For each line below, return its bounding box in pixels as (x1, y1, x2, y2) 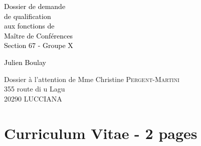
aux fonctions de (4, 20, 55, 31)
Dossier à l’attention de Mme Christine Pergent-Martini (4, 73, 179, 84)
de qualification (4, 10, 51, 21)
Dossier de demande (4, 1, 66, 11)
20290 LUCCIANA (4, 93, 62, 103)
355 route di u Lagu (4, 83, 65, 94)
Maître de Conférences (4, 30, 73, 40)
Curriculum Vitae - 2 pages (4, 122, 197, 143)
